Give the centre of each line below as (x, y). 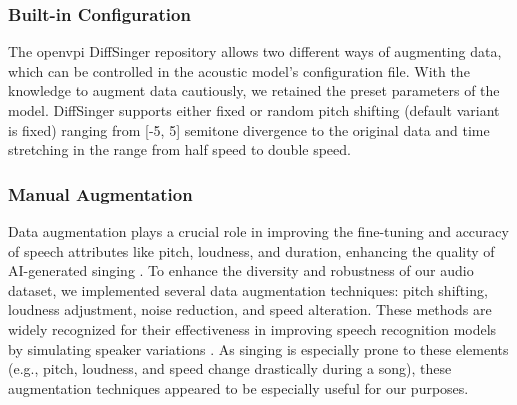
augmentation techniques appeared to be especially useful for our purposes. (238, 387)
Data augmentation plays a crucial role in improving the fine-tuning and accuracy (258, 231)
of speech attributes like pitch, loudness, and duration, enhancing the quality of (251, 250)
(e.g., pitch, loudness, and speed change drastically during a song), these (230, 368)
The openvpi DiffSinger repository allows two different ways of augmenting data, (255, 51)
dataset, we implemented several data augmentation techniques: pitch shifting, (248, 289)
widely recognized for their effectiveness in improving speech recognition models (252, 328)
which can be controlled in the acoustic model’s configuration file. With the (239, 70)
